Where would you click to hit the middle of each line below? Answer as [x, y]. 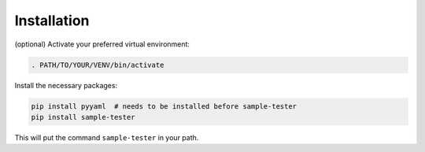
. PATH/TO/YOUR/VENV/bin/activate [98, 65]
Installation [52, 20]
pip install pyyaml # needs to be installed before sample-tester [164, 106]
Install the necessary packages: [66, 85]
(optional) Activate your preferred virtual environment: [102, 44]
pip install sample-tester [83, 117]
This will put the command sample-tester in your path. [107, 137]
